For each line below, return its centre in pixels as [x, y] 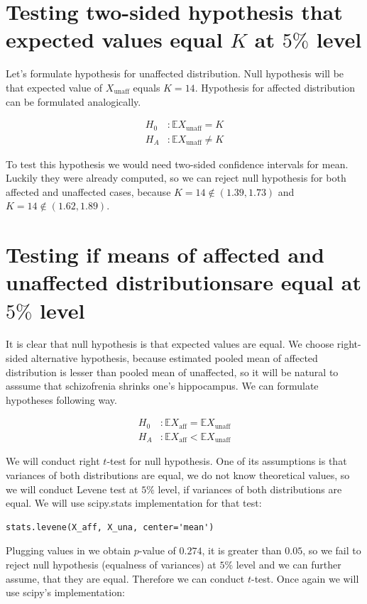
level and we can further [289, 564]
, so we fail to [332, 550]
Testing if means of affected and [165, 254]
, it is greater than [242, 550]
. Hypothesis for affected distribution [275, 87]
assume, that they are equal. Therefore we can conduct [125, 578]
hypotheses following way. [61, 399]
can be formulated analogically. [73, 101]
